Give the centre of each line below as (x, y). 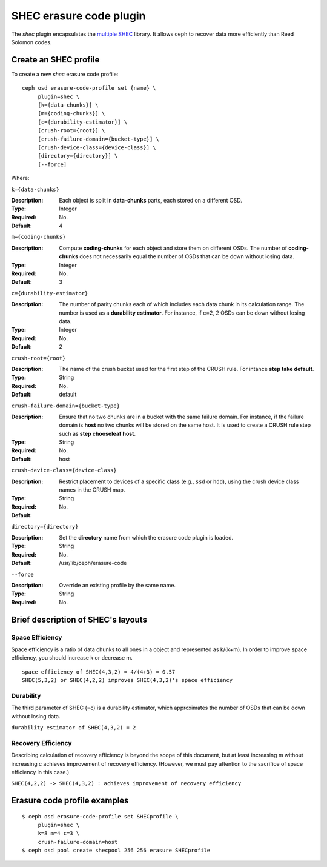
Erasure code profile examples (70, 801)
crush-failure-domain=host (78, 842)
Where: (20, 178)
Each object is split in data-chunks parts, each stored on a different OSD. (150, 200)
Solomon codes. (31, 42)
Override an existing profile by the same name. (117, 585)
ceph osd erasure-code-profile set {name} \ (89, 88)
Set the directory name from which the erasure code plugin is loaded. (146, 537)
